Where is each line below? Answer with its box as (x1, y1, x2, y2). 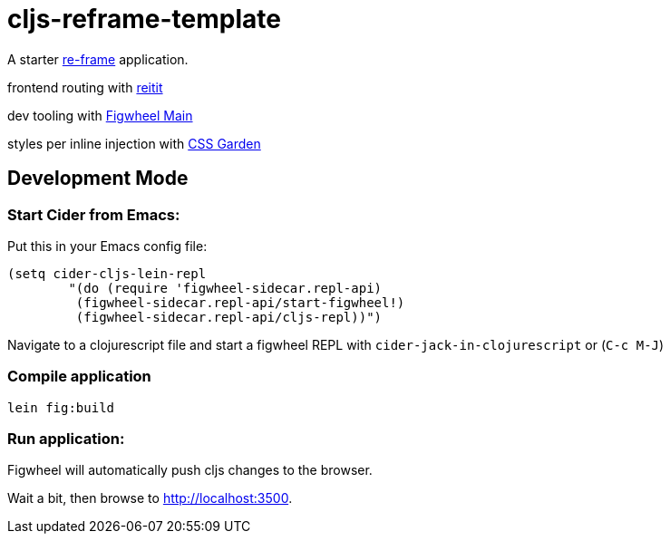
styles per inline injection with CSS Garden (7, 135, 261, 151)
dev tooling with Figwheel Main (7, 107, 193, 123)
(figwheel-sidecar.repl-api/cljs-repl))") (75, 309, 383, 324)
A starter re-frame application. (7, 51, 189, 67)
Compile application (7, 367, 151, 386)
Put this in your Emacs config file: (7, 237, 208, 254)
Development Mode (7, 167, 189, 190)
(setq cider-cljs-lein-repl (7, 266, 207, 281)
